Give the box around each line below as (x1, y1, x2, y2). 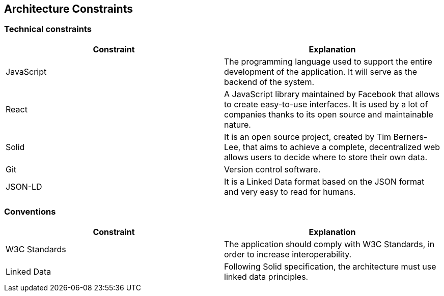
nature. (224, 119, 251, 130)
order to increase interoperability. (224, 249, 352, 259)
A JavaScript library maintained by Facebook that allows (224, 88, 439, 99)
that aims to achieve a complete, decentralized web (242, 141, 440, 152)
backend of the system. (224, 76, 315, 87)
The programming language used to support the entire (224, 56, 432, 67)
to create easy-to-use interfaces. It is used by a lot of (224, 99, 428, 109)
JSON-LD (6, 181, 42, 192)
